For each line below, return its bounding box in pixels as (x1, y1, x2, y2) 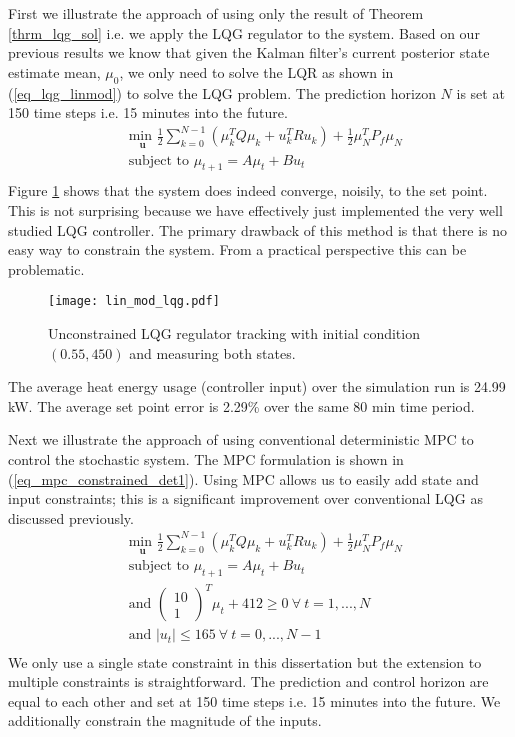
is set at (456, 82, 505, 103)
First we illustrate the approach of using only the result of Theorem (8, 3, 424, 23)
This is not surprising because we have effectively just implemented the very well (8, 199, 503, 220)
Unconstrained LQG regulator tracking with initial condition (48, 323, 420, 343)
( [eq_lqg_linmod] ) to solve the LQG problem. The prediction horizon (8, 82, 436, 103)
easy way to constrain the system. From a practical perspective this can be (8, 239, 467, 260)
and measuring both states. (129, 342, 296, 363)
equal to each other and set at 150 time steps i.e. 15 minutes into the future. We (8, 690, 501, 711)
